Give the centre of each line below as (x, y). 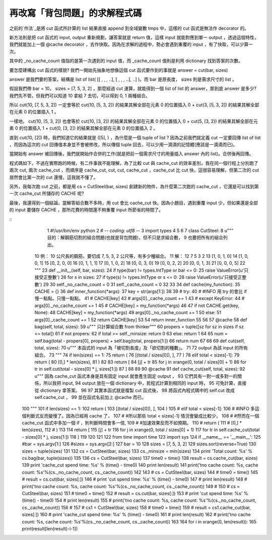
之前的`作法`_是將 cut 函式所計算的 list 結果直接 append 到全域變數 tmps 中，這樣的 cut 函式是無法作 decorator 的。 (129, 28)
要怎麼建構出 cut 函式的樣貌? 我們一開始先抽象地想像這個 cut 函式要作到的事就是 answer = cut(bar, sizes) (119, 70)
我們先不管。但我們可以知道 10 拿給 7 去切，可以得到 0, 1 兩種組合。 (80, 95)
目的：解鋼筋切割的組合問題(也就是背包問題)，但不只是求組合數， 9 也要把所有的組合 (135, 237)
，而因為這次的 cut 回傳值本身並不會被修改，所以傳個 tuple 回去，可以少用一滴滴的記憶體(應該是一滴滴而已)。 (123, 145)
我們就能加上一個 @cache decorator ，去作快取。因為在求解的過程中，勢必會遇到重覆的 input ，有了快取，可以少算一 (131, 44)
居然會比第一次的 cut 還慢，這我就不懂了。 (54, 177)
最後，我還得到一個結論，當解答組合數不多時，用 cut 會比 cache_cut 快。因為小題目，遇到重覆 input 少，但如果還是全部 (134, 203)
